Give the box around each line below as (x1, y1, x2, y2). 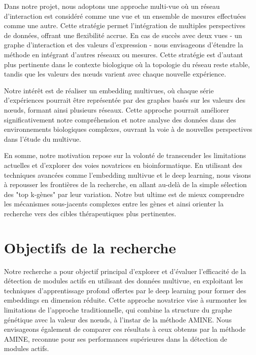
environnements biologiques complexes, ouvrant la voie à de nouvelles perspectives (4, 124, 253, 134)
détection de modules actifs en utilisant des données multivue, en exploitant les (4, 276, 243, 286)
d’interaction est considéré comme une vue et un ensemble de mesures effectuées (4, 10, 246, 21)
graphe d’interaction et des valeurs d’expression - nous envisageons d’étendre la (4, 39, 243, 50)
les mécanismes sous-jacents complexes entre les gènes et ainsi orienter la (4, 198, 224, 209)
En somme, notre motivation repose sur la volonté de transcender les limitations (4, 150, 246, 160)
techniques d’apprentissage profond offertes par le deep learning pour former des (4, 285, 247, 295)
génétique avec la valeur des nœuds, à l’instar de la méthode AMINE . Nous (4, 314, 232, 324)
